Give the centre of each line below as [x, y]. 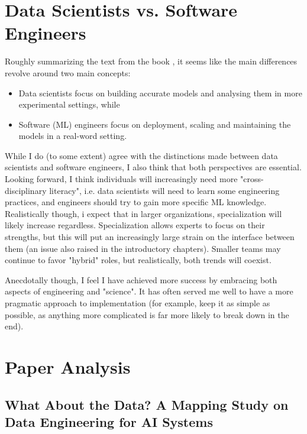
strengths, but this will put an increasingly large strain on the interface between [150, 237]
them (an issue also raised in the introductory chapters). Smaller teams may [143, 248]
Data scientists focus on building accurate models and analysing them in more [160, 93]
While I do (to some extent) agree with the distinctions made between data [141, 155]
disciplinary [26, 190]
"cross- [252, 179]
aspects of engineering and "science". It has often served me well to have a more [149, 291]
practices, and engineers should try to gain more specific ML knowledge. [136, 202]
